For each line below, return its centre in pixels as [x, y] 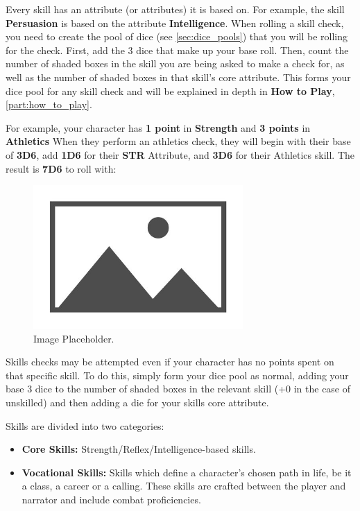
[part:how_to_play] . [49, 104]
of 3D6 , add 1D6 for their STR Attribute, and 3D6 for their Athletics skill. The [180, 154]
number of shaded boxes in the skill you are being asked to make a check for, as [175, 63]
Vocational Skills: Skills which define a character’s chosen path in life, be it [187, 472]
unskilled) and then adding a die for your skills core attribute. [137, 402]
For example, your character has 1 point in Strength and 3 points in [158, 127]
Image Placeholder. [74, 338]
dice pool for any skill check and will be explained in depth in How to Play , [170, 90]
